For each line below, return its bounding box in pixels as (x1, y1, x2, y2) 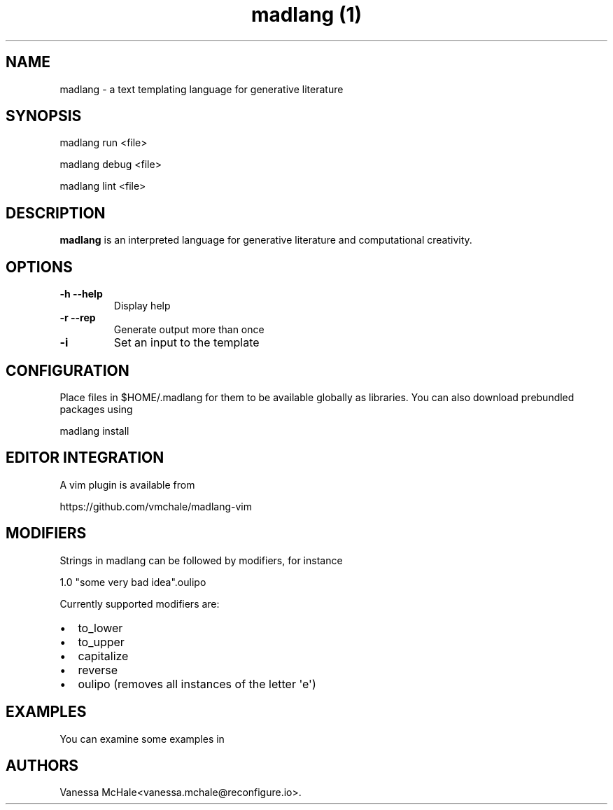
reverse (78, 662, 118, 677)
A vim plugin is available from (59, 478, 195, 491)
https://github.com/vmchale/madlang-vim (59, 500, 252, 512)
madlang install (59, 424, 129, 437)
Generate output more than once (113, 323, 265, 336)
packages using (59, 403, 133, 415)
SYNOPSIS (6, 107, 82, 125)
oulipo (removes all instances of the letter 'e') (78, 676, 316, 691)
